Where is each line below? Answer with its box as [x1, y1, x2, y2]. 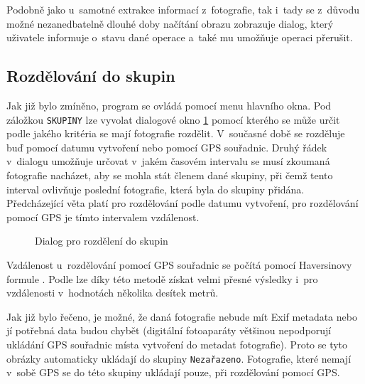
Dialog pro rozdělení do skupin [35, 233, 168, 248]
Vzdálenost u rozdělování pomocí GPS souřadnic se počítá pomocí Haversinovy [6, 257, 352, 272]
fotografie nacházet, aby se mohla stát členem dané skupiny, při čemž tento [6, 168, 333, 183]
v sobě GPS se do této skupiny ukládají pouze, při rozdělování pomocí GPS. [6, 365, 340, 380]
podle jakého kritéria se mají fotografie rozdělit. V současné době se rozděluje [6, 126, 345, 141]
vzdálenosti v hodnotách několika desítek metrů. [6, 285, 219, 300]
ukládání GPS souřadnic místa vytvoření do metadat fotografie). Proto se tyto [6, 336, 348, 351]
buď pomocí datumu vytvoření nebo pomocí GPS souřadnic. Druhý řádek [6, 139, 327, 154]
